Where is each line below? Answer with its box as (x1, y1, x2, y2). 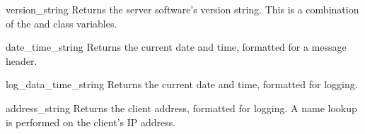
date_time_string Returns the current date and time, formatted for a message (6, 39, 347, 54)
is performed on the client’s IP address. (6, 114, 176, 129)
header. (6, 53, 37, 68)
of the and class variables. (6, 16, 117, 30)
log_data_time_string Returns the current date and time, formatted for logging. (6, 77, 358, 92)
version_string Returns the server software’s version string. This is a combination (6, 2, 359, 16)
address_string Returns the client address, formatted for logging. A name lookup (6, 100, 357, 115)
